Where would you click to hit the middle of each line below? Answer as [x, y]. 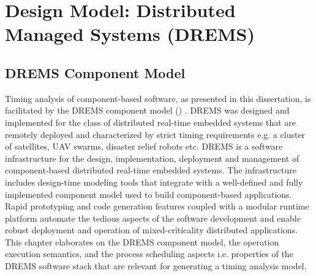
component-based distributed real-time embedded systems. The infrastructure [151, 170]
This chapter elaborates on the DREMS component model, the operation [142, 241]
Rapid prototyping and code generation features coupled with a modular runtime [157, 206]
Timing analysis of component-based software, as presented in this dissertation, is [158, 98]
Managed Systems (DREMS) [130, 34]
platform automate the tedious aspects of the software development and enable [153, 218]
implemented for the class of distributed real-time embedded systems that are [151, 122]
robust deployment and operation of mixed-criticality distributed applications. [152, 230]
